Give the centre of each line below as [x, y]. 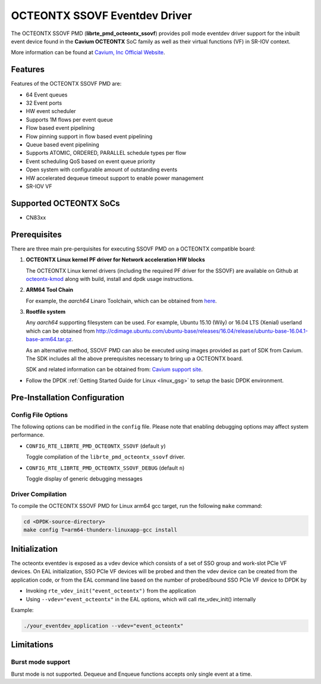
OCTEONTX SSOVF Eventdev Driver [102, 15]
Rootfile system [46, 312]
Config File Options [40, 415]
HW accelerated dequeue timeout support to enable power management [115, 178]
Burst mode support [41, 662]
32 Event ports [44, 103]
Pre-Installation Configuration [68, 397]
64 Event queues [47, 95]
